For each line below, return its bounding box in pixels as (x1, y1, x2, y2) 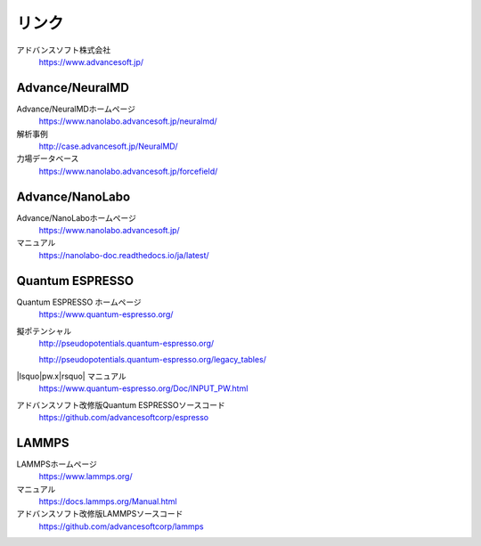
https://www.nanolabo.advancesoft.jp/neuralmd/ (38, 116, 217, 126)
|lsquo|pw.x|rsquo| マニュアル (16, 371, 126, 381)
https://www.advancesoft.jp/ (38, 56, 144, 67)
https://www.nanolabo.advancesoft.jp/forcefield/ (38, 166, 218, 176)
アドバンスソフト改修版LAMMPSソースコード (16, 509, 183, 519)
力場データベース (16, 153, 79, 164)
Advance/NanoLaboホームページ (16, 212, 137, 223)
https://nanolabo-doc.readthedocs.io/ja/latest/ (38, 249, 209, 260)
